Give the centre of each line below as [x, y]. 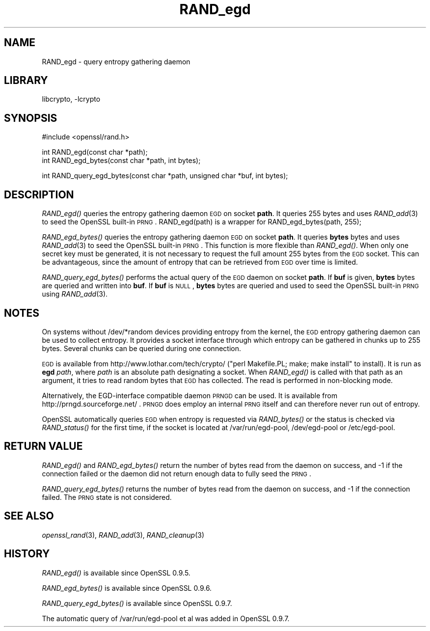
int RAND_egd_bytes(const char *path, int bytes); [121, 161]
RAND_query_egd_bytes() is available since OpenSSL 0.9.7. [137, 603]
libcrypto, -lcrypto [71, 99]
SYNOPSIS [31, 118]
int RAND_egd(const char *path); [95, 152]
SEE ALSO [29, 516]
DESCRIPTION [39, 194]
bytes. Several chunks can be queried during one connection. [141, 348]
